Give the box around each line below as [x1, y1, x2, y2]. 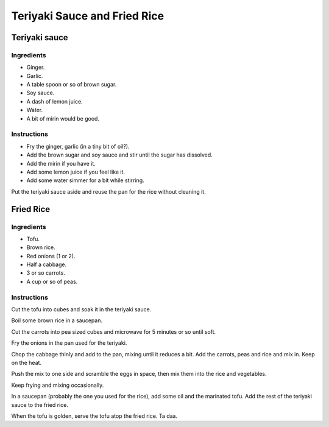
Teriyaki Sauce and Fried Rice [11, 9, 164, 23]
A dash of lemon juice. [26, 97, 83, 105]
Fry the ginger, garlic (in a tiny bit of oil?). [26, 143, 130, 150]
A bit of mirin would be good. [26, 115, 100, 122]
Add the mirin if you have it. [26, 160, 96, 167]
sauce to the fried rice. [11, 401, 69, 408]
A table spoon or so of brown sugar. [26, 81, 117, 88]
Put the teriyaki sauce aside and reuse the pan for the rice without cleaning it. [11, 188, 207, 195]
